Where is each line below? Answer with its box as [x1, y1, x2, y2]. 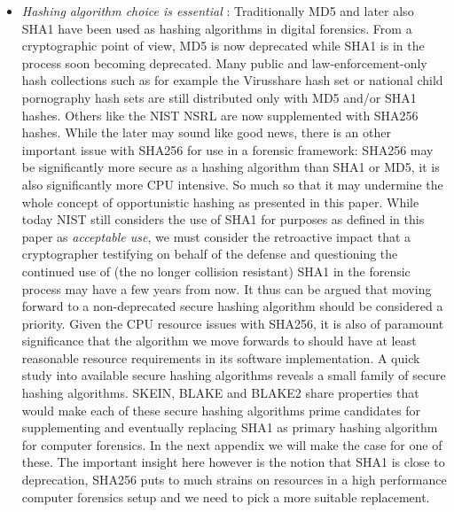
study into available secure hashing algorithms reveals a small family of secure [21, 366, 446, 384]
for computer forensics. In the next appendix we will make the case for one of [21, 435, 442, 454]
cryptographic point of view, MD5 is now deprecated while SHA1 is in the [21, 36, 425, 55]
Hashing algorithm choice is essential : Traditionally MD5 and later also [21, 2, 414, 19]
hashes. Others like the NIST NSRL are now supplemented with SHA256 [21, 105, 419, 124]
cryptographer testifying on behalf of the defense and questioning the [21, 244, 398, 263]
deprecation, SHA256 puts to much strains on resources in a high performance [21, 470, 447, 489]
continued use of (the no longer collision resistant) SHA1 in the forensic [21, 261, 411, 280]
